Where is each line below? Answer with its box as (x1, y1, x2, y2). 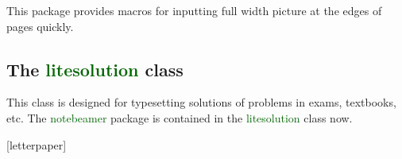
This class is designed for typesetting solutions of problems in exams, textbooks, (6, 94, 396, 111)
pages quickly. (6, 17, 74, 34)
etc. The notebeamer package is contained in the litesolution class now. (6, 109, 353, 126)
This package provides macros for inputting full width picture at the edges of (6, 2, 382, 18)
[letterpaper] (6, 136, 67, 153)
